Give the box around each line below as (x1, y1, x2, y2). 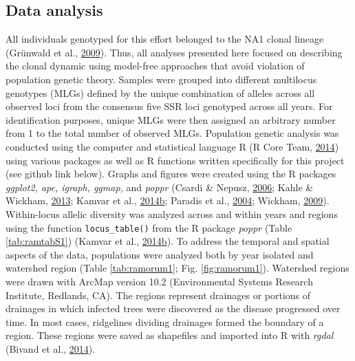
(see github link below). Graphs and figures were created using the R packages (6, 166, 336, 181)
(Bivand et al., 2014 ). (6, 341, 96, 355)
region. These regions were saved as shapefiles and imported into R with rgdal (6, 328, 334, 342)
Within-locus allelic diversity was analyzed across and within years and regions (6, 206, 338, 221)
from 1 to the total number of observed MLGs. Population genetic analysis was (6, 126, 339, 140)
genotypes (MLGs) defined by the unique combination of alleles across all (6, 85, 315, 100)
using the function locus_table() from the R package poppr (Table (6, 220, 292, 234)
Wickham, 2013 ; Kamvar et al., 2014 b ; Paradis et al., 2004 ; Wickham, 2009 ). (6, 193, 330, 208)
